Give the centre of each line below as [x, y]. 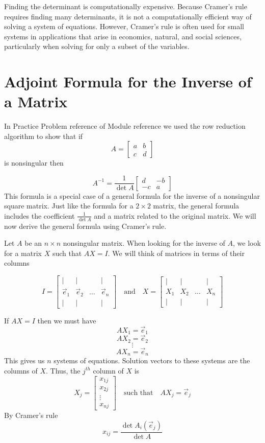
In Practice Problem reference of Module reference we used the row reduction [125, 126]
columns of [21, 370]
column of [108, 370]
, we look [247, 243]
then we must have [67, 320]
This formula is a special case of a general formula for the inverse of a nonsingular [132, 195]
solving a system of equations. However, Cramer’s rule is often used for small [124, 26]
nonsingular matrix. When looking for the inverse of [144, 243]
